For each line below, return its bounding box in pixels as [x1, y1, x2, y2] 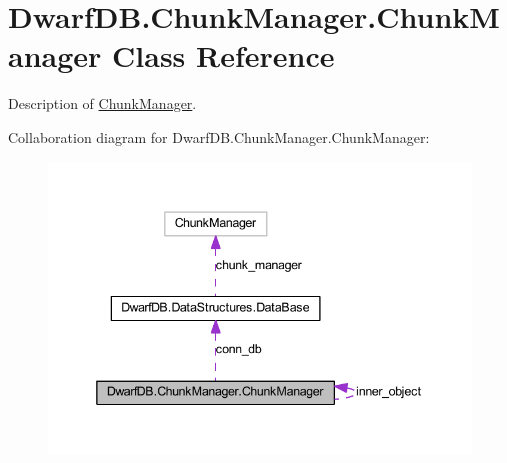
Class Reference [112, 35, 335, 76]
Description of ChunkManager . [8, 93, 197, 114]
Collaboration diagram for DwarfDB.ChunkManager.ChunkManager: [8, 126, 430, 147]
